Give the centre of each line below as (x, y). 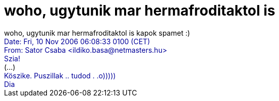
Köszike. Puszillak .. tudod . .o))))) (60, 75)
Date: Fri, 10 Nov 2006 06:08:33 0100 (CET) (77, 41)
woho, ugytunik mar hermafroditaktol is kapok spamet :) (97, 33)
